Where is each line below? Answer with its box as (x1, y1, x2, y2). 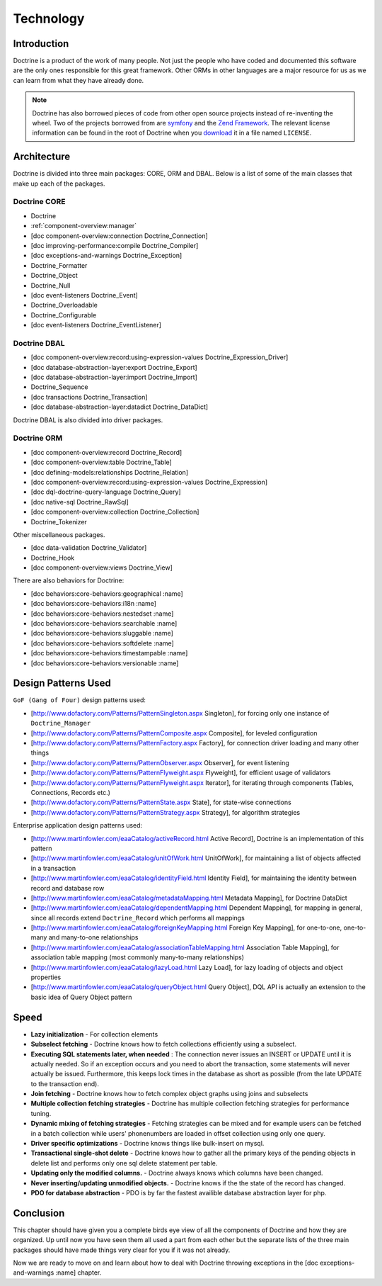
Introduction (13, 38, 69, 50)
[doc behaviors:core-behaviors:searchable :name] (30, 619, 178, 628)
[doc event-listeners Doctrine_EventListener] (30, 321, 162, 329)
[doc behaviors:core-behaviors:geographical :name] (30, 589, 183, 598)
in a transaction (30, 864, 76, 872)
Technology (13, 11, 85, 26)
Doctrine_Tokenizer (30, 517, 88, 526)
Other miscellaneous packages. (13, 530, 105, 538)
